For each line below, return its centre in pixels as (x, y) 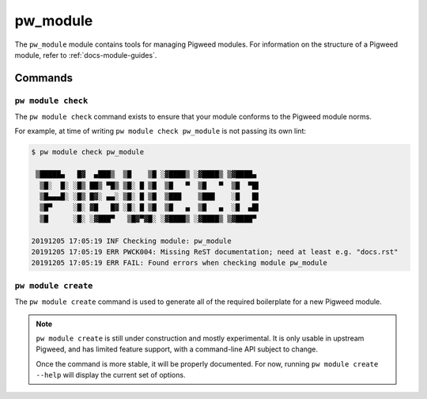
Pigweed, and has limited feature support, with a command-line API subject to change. (177, 349)
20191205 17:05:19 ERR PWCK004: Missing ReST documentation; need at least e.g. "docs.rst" (215, 252)
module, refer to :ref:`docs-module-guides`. (86, 55)
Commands (44, 78)
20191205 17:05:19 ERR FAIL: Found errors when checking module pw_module (179, 263)
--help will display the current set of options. (111, 375)
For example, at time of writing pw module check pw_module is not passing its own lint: (161, 131)
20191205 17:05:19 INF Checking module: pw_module (132, 241)
